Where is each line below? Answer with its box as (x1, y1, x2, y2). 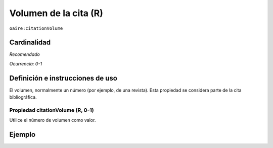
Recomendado (9, 51, 40, 57)
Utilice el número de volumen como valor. (9, 117, 96, 123)
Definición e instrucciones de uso (9, 73, 117, 83)
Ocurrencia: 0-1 (9, 60, 42, 66)
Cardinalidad (9, 38, 51, 47)
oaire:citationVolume (9, 25, 63, 31)
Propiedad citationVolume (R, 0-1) (9, 106, 94, 113)
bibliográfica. (9, 94, 37, 100)
